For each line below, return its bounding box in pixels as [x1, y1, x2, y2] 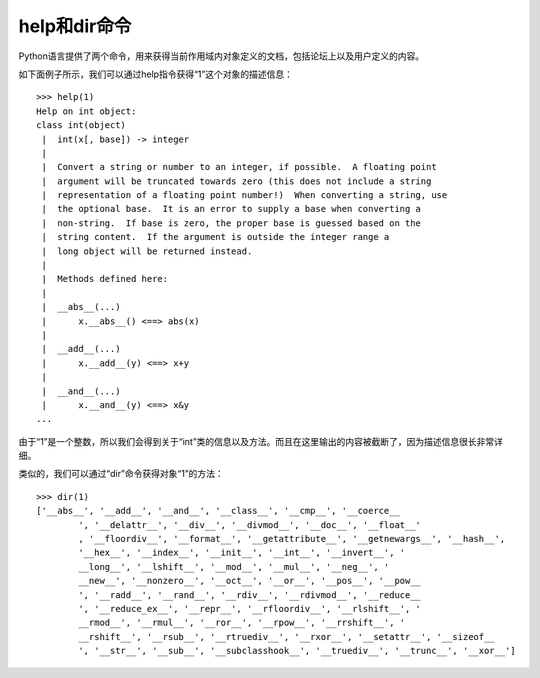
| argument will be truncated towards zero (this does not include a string [41, 175, 432, 187]
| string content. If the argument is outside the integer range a [41, 231, 390, 243]
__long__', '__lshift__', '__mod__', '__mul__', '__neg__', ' [78, 561, 390, 572]
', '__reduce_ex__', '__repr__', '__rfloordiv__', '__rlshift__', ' [78, 603, 422, 614]
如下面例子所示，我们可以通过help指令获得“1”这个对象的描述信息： [18, 68, 294, 80]
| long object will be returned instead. [41, 245, 253, 257]
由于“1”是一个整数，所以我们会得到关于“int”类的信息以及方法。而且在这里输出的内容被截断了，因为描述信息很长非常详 [18, 435, 504, 447]
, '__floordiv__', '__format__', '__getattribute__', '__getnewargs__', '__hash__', [78, 533, 506, 545]
